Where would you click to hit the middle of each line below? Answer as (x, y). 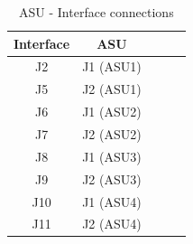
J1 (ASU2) (112, 112)
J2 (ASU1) (112, 89)
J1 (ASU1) (112, 66)
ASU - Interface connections (96, 12)
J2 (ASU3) (112, 178)
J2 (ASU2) (112, 133)
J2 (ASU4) (112, 224)
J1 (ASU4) (112, 201)
